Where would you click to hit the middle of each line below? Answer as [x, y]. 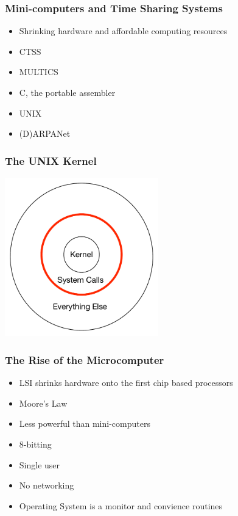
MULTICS [39, 72]
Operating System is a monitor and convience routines [121, 505]
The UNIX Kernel [51, 160]
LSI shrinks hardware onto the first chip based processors [126, 383]
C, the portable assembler [67, 92]
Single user [40, 464]
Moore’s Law [43, 403]
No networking [47, 485]
